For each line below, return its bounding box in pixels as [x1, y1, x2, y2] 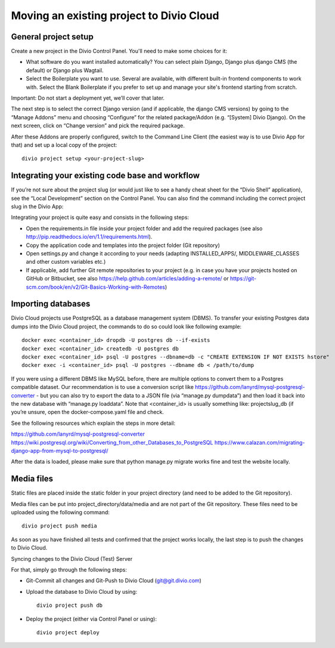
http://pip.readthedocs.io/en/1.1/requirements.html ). [26, 233, 153, 240]
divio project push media [21, 523, 98, 529]
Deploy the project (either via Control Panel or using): [26, 615, 157, 622]
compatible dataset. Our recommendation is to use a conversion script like [11, 384, 194, 391]
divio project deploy [36, 629, 100, 635]
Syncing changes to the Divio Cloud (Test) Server [11, 555, 133, 562]
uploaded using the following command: [11, 509, 110, 516]
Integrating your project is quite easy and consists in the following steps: [11, 214, 190, 221]
